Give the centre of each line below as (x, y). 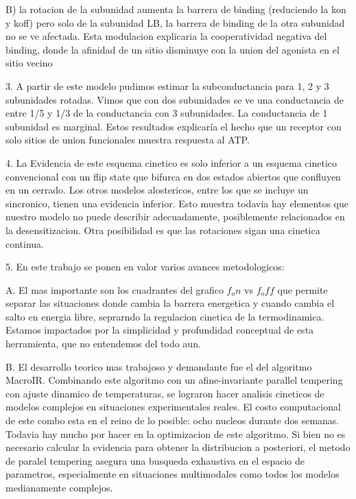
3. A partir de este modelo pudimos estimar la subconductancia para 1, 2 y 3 (167, 85)
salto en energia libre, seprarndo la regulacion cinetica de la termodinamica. (165, 316)
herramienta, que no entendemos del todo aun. (103, 344)
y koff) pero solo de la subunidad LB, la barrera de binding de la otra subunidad (175, 22)
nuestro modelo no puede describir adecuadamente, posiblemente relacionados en (175, 217)
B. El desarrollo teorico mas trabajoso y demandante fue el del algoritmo (159, 366)
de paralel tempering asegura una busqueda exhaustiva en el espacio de (155, 460)
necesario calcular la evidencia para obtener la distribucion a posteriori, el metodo (178, 447)
